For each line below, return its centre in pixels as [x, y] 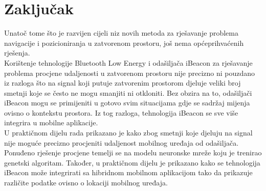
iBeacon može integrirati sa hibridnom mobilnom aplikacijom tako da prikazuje [128, 172]
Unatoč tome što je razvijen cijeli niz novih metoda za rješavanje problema [121, 33]
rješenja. [17, 53]
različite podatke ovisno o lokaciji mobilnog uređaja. [86, 183]
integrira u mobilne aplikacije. [51, 122]
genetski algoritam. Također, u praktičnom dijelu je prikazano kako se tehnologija [132, 162]
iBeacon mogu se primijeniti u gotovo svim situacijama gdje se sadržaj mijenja [127, 103]
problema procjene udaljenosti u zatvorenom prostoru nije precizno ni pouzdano [130, 73]
